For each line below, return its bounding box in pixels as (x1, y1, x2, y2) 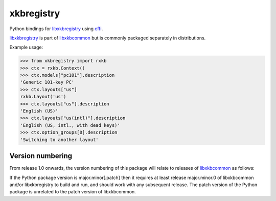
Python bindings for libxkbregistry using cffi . (9, 26, 103, 32)
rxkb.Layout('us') (20, 94, 66, 100)
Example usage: (9, 44, 43, 51)
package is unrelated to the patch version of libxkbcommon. (9, 189, 136, 195)
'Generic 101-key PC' (20, 79, 75, 85)
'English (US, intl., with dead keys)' (20, 122, 120, 128)
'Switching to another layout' (20, 137, 99, 143)
